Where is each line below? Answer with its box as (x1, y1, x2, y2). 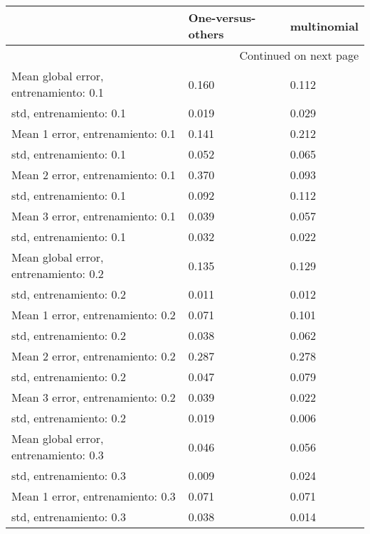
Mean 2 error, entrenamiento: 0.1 (11, 166, 176, 183)
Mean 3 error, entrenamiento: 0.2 (11, 389, 176, 405)
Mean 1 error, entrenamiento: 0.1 (11, 125, 176, 141)
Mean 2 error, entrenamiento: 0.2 (11, 348, 176, 364)
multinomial (290, 17, 359, 34)
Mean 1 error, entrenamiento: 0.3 (11, 488, 176, 504)
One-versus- (188, 9, 256, 26)
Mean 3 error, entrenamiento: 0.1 (11, 208, 176, 224)
